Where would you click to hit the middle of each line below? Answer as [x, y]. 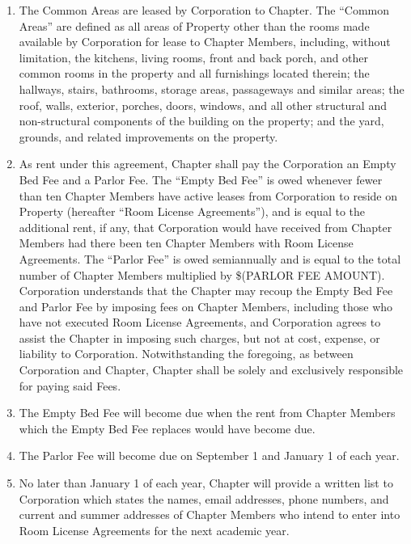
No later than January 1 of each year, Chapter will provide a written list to [206, 483]
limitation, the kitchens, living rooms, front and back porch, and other [194, 57]
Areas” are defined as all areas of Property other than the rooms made [194, 25]
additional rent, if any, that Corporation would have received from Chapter [205, 227]
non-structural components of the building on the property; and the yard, [201, 121]
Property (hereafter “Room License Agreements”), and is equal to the [192, 211]
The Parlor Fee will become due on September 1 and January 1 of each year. [209, 455]
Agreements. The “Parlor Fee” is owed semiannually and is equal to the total [210, 258]
